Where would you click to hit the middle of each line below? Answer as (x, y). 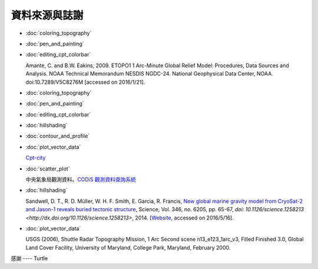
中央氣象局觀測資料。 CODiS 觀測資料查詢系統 (81, 179)
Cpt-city (36, 158)
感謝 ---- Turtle (29, 258)
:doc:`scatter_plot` (48, 169)
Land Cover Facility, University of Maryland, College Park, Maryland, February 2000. (128, 247)
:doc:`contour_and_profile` (58, 136)
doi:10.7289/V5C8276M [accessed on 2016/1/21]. (85, 82)
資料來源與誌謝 (47, 15)
